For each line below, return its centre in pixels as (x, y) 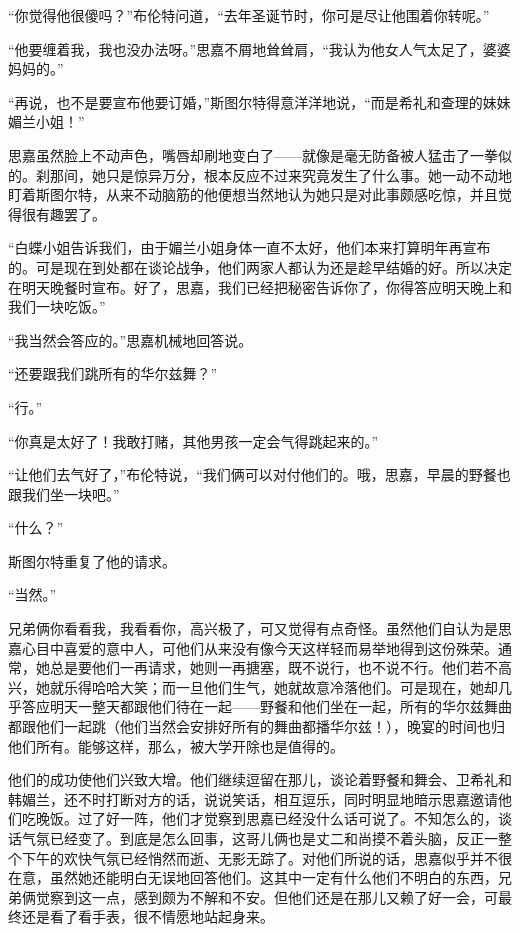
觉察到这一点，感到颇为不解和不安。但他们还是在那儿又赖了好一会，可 (266, 896)
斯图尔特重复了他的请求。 (92, 560)
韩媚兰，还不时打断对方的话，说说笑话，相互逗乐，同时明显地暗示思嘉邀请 (253, 798)
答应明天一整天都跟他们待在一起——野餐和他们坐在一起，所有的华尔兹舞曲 (266, 706)
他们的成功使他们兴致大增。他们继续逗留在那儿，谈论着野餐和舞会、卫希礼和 (260, 779)
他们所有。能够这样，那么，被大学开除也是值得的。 (176, 745)
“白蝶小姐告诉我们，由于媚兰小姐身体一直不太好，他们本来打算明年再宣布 (249, 247)
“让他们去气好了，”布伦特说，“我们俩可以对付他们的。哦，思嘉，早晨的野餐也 (259, 474)
